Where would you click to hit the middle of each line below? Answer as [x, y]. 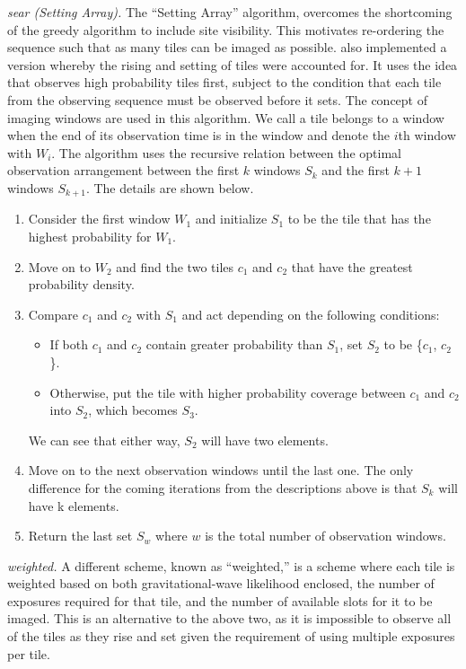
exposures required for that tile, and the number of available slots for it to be [220, 600]
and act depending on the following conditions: [311, 314]
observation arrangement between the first [123, 170]
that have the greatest [352, 266]
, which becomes [133, 410]
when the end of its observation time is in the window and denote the [199, 135]
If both [69, 344]
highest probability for [90, 236]
